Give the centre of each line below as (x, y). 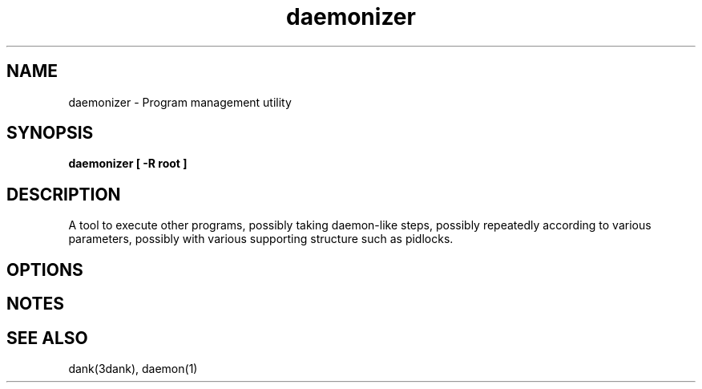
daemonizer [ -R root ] (128, 164)
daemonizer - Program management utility (180, 102)
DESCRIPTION (64, 194)
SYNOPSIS (50, 133)
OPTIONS (45, 269)
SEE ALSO (47, 338)
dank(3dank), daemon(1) (133, 368)
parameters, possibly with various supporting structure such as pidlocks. (261, 239)
